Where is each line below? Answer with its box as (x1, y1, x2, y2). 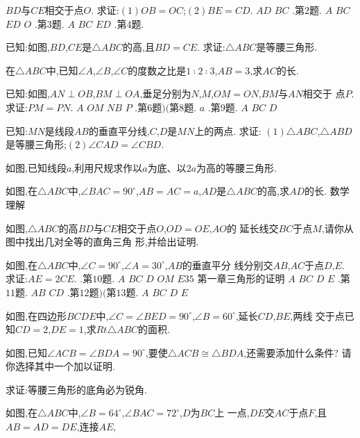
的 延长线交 (226, 220, 279, 235)
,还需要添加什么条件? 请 (243, 345, 352, 359)
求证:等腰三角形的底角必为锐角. (6, 382, 147, 396)
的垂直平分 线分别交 (182, 257, 273, 272)
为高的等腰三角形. (196, 160, 277, 175)
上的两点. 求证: (194, 123, 262, 138)
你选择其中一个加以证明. (6, 359, 115, 373)
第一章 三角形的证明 (197, 271, 285, 286)
